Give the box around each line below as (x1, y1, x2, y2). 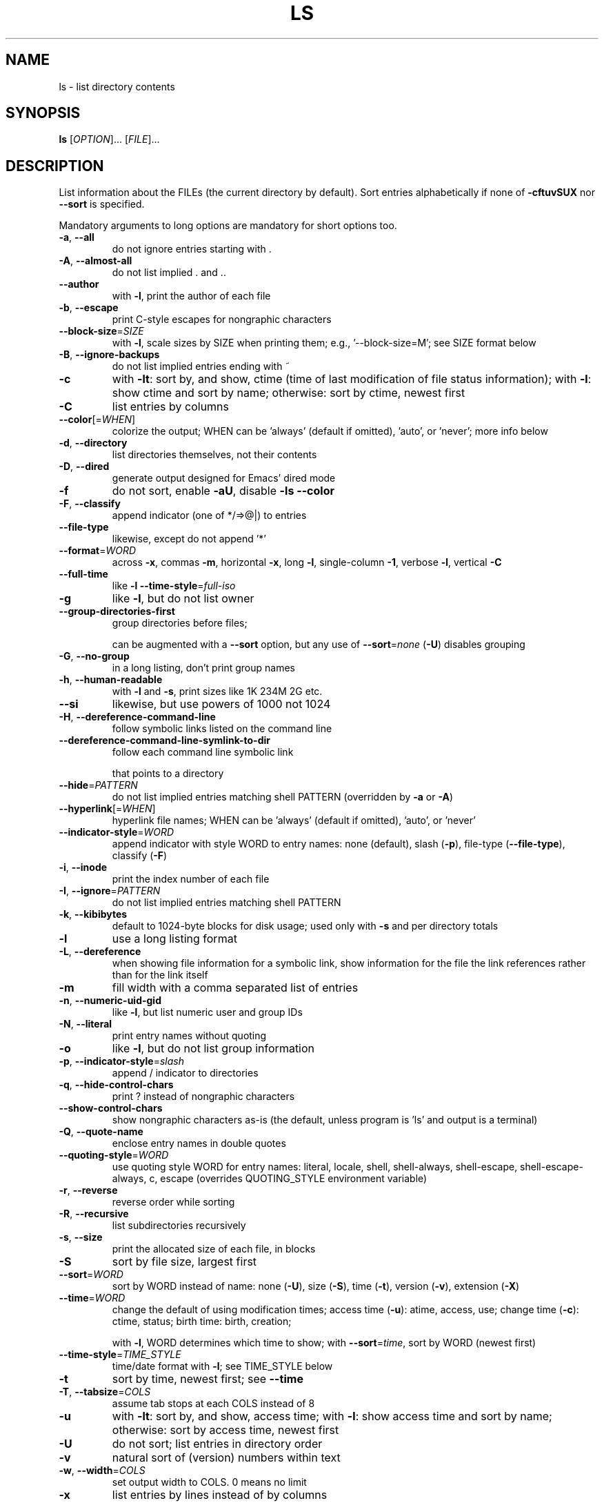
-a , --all (59, 231, 94, 244)
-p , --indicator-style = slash (59, 1055, 184, 1068)
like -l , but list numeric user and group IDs (112, 1006, 303, 1019)
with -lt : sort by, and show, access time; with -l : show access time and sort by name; (112, 1409, 552, 1424)
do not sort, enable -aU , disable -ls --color (112, 484, 335, 498)
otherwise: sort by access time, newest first (112, 1423, 339, 1437)
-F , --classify (59, 498, 121, 510)
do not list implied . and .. (112, 266, 226, 279)
